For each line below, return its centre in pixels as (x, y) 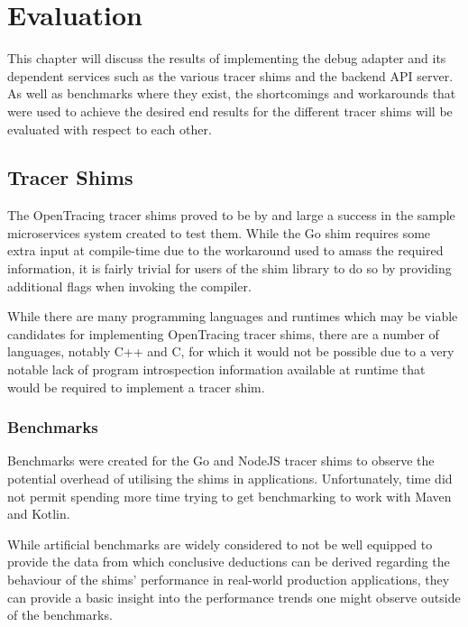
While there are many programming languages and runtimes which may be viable (233, 316)
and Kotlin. (39, 514)
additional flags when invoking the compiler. (129, 286)
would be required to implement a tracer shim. (136, 387)
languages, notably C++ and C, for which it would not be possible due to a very (231, 351)
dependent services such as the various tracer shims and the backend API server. (230, 75)
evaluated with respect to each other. (110, 129)
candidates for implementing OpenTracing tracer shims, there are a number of (223, 333)
